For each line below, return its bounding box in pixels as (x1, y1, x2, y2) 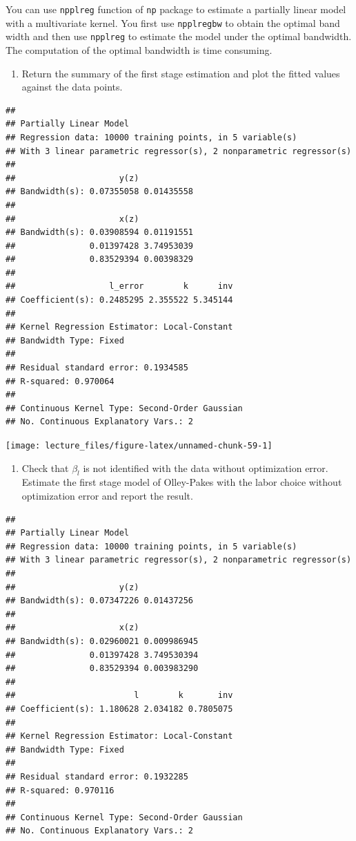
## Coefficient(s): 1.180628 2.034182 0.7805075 (6, 703, 233, 714)
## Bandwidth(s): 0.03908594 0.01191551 (6, 227, 194, 238)
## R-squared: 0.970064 (6, 376, 115, 386)
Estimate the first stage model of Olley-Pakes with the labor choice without (21, 475, 342, 489)
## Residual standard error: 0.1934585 (6, 363, 188, 373)
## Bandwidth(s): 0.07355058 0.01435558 (6, 187, 194, 197)
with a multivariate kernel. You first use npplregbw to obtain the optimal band (6, 15, 340, 30)
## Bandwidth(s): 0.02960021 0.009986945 (6, 636, 199, 646)
